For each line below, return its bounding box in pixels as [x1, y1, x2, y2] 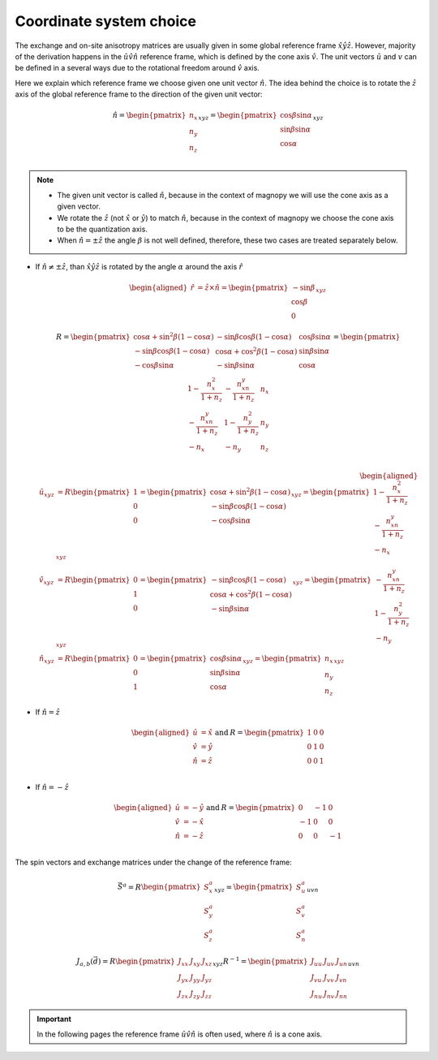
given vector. [57, 201, 101, 211]
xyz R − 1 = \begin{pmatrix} [212, 955, 308, 967]
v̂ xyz [39, 575, 54, 586]
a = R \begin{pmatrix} [122, 881, 201, 892]
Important [36, 1015, 72, 1024]
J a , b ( [76, 957, 93, 967]
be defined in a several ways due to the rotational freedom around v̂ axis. [15, 63, 260, 73]
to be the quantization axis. [57, 224, 148, 234]
